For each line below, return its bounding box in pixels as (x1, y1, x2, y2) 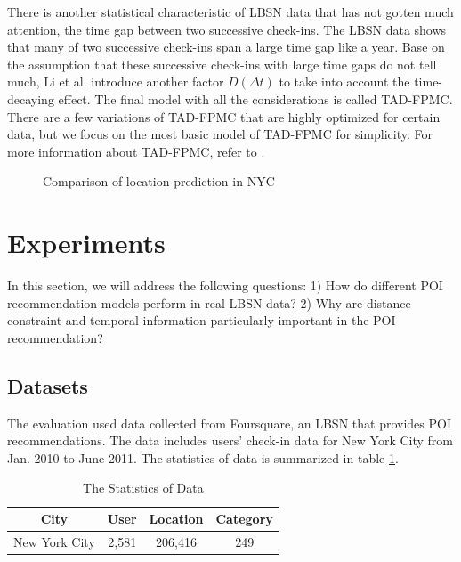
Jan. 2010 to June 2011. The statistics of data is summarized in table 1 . (7, 448, 399, 467)
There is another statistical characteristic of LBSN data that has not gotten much (7, 3, 454, 20)
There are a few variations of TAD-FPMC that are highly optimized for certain (7, 107, 441, 126)
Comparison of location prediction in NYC (43, 172, 275, 191)
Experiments (7, 224, 166, 261)
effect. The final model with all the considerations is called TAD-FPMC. (58, 89, 453, 108)
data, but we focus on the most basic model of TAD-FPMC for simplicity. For (7, 125, 433, 143)
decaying (7, 89, 54, 108)
